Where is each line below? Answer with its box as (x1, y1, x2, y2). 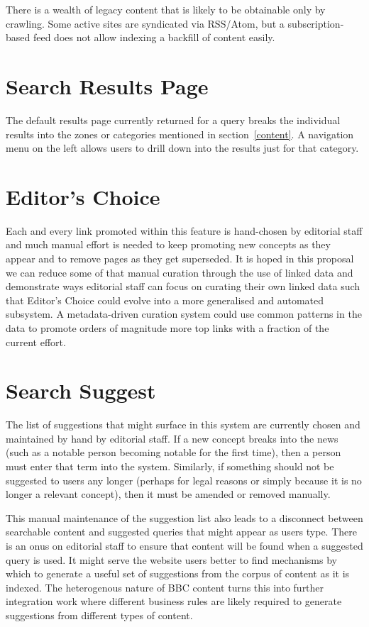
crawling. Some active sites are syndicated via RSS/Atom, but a (6, 16, 285, 30)
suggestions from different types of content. (6, 608, 193, 622)
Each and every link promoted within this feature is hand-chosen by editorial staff (6, 223, 363, 238)
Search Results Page (6, 71, 209, 100)
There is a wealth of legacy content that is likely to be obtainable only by (6, 2, 326, 16)
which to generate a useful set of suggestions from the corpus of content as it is (6, 566, 350, 581)
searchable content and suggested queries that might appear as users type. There (6, 524, 357, 539)
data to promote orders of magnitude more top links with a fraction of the (6, 320, 329, 335)
